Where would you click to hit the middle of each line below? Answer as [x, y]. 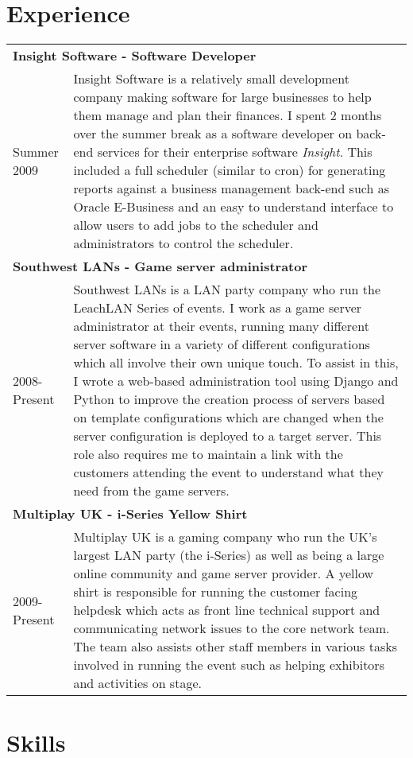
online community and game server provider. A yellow [224, 573]
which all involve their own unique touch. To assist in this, [236, 363]
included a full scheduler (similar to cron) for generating [230, 170]
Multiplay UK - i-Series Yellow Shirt [130, 514]
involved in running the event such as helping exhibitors [229, 665]
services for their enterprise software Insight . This [235, 152]
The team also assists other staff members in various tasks [235, 647]
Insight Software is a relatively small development [211, 79]
